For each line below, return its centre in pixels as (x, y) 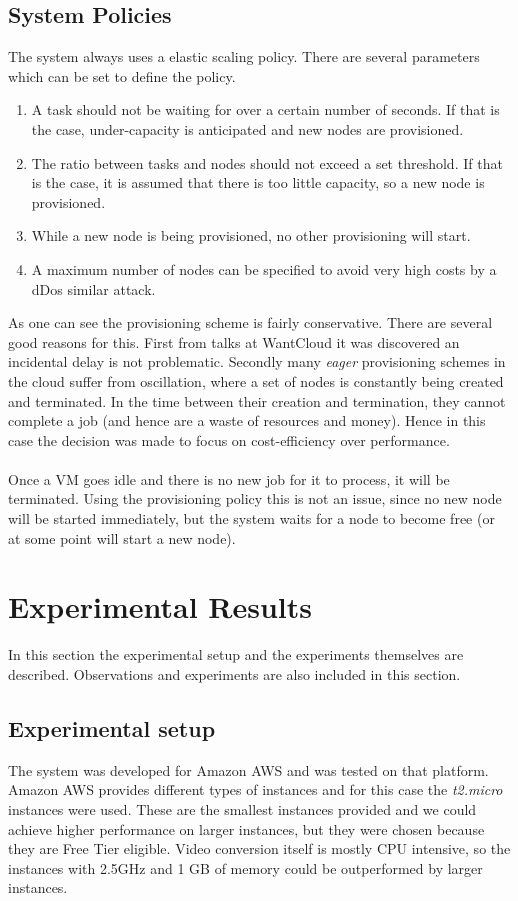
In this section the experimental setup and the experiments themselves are (236, 654)
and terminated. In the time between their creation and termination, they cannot (257, 400)
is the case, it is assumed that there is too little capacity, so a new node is (258, 182)
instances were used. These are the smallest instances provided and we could (242, 808)
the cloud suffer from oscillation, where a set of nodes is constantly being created (256, 380)
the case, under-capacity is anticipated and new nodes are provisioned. (247, 128)
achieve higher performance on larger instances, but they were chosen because (246, 828)
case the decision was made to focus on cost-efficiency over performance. (229, 439)
